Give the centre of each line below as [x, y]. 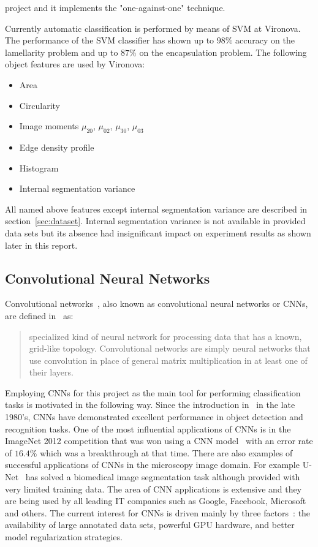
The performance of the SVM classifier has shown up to [110, 40]
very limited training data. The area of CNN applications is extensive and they [153, 489]
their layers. [51, 372]
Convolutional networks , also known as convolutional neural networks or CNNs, [157, 304]
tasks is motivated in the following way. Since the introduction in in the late [150, 405]
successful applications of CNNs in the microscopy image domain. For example [152, 465]
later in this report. [41, 245]
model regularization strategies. [64, 537]
